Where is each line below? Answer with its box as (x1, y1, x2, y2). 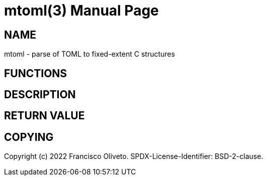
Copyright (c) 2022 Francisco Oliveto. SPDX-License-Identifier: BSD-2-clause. (4, 152, 263, 161)
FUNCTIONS (4, 67, 67, 80)
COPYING (4, 130, 54, 143)
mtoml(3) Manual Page (4, 2, 159, 19)
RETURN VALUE (4, 109, 85, 122)
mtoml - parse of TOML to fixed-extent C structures (4, 50, 175, 59)
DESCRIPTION (4, 88, 76, 101)
